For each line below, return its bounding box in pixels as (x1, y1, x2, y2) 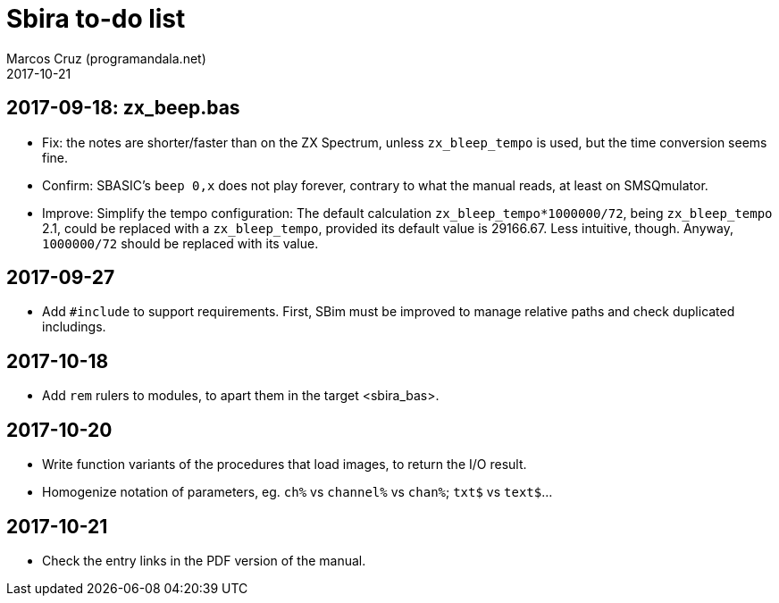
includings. (42, 319, 106, 335)
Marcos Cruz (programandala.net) (6, 50, 206, 66)
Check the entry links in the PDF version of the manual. (42, 552, 366, 568)
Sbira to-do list (6, 4, 186, 34)
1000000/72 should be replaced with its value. (42, 235, 319, 251)
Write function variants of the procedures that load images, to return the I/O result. (42, 456, 527, 473)
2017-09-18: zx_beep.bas (6, 96, 240, 120)
